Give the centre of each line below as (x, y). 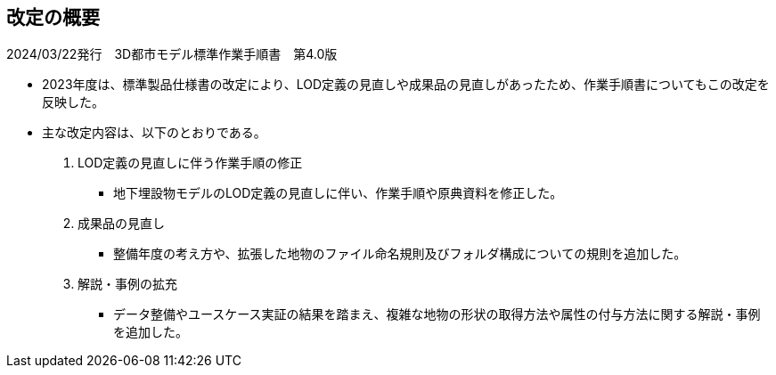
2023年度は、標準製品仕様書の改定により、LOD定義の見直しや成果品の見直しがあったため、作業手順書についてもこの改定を (406, 85)
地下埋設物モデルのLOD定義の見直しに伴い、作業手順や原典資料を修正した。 (338, 193)
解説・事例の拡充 (127, 284)
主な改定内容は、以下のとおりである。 (154, 133)
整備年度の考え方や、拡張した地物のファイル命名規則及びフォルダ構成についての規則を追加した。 (400, 254)
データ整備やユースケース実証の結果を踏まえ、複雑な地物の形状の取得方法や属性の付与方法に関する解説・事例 (437, 314)
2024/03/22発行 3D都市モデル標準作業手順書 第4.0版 (172, 54)
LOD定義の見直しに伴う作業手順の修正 (190, 163)
